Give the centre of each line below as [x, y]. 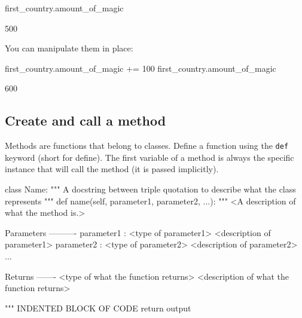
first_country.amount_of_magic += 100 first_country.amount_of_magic [141, 68]
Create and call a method [86, 120]
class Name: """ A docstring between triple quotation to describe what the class [150, 189]
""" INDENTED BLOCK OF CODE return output [98, 308]
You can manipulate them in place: [69, 48]
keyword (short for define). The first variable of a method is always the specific [150, 157]
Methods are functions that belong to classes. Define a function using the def [147, 146]
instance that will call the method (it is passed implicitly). [112, 169]
